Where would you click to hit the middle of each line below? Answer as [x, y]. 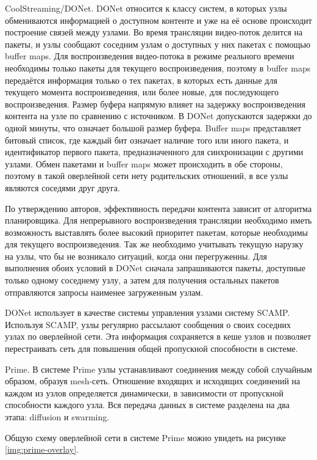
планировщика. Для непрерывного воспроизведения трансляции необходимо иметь [158, 220]
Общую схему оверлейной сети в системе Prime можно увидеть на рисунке [146, 437]
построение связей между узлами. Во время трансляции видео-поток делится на [154, 32]
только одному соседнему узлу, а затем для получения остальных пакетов [142, 280]
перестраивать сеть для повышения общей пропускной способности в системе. [151, 349]
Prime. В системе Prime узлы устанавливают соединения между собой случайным [158, 369]
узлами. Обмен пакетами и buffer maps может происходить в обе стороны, [144, 163]
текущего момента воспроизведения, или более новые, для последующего [142, 92]
